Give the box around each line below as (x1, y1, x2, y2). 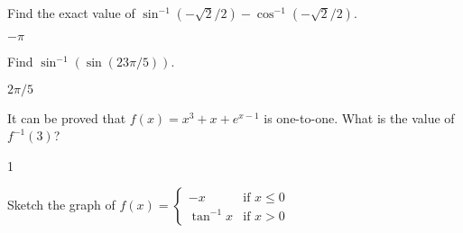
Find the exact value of (7, 4, 135, 22)
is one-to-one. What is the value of (264, 108, 455, 127)
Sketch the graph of (7, 195, 116, 214)
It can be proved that (7, 108, 126, 127)
